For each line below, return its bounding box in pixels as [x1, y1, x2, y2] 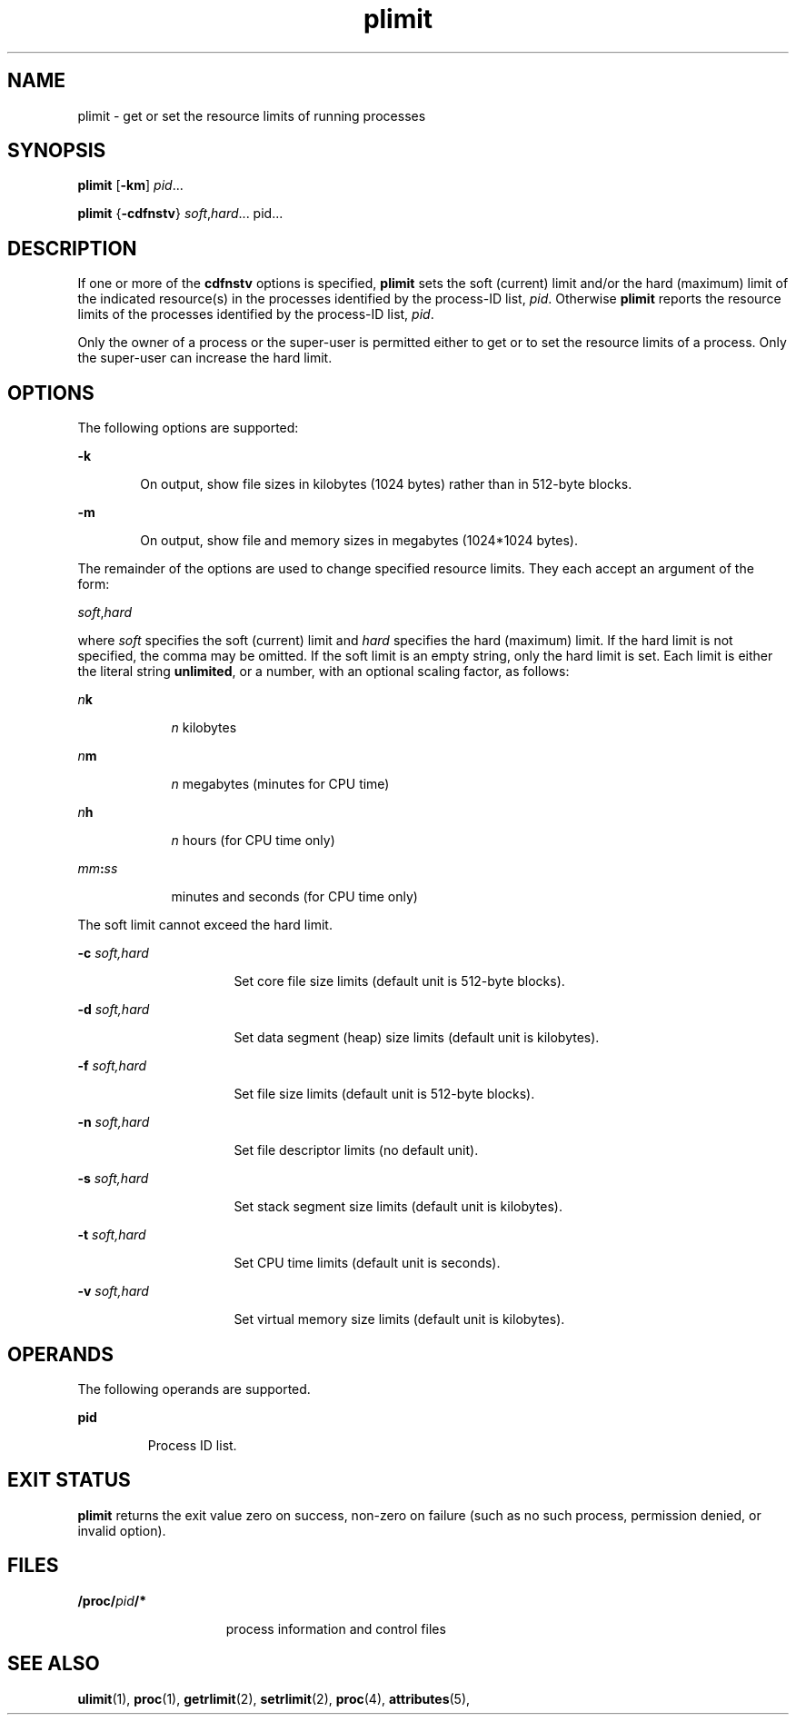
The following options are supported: [77, 420, 299, 436]
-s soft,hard [77, 1170, 149, 1187]
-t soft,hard [77, 1227, 146, 1243]
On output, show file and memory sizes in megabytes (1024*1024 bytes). [140, 533, 578, 549]
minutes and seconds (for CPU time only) [171, 889, 418, 905]
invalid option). [77, 1522, 166, 1538]
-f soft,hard [77, 1058, 147, 1074]
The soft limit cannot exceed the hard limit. [77, 917, 333, 933]
